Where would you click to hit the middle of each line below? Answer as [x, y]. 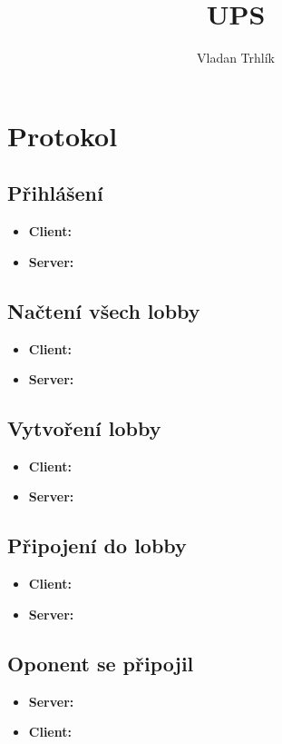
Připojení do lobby [97, 546]
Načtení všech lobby [104, 310]
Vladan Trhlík [235, 58]
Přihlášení [55, 193]
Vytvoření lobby [84, 428]
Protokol [63, 135]
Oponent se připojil [101, 663]
